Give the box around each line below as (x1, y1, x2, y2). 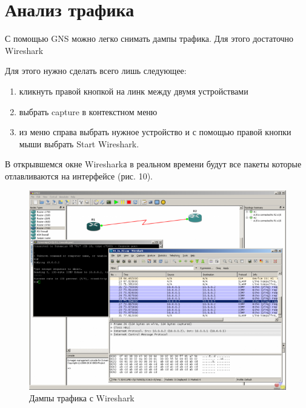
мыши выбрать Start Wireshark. (19, 137, 139, 150)
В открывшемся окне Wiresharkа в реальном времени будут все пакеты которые (5, 158, 302, 170)
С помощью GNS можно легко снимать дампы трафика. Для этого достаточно (5, 32, 294, 45)
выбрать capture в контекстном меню (19, 105, 158, 118)
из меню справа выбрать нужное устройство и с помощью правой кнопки (19, 125, 291, 138)
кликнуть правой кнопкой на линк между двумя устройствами (19, 84, 248, 97)
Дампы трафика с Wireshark (29, 392, 135, 404)
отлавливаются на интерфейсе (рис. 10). (5, 169, 153, 182)
